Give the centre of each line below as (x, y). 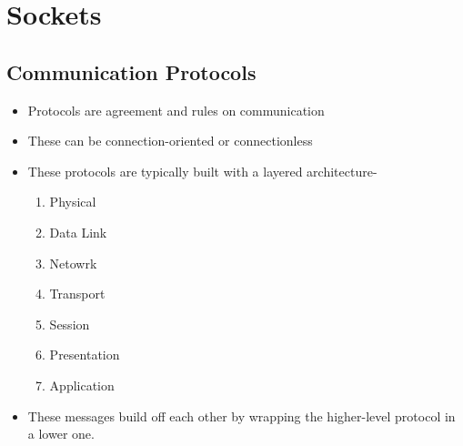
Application (82, 385)
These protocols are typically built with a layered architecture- (202, 171)
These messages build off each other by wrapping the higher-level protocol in (242, 416)
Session (70, 324)
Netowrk (73, 263)
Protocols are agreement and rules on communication (176, 110)
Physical (73, 202)
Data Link (78, 232)
